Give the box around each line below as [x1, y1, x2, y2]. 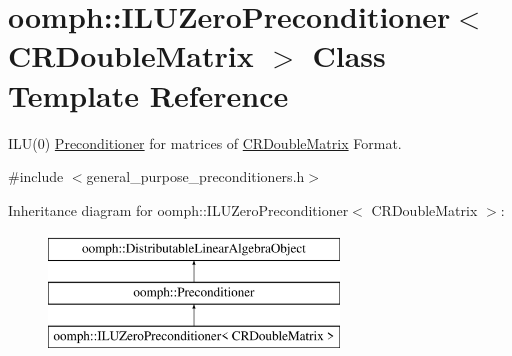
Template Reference [8, 74, 289, 115]
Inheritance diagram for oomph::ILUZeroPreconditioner [8, 199, 349, 220]
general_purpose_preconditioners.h [86, 166, 305, 187]
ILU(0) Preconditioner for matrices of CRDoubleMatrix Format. [8, 132, 402, 153]
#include [8, 166, 64, 187]
